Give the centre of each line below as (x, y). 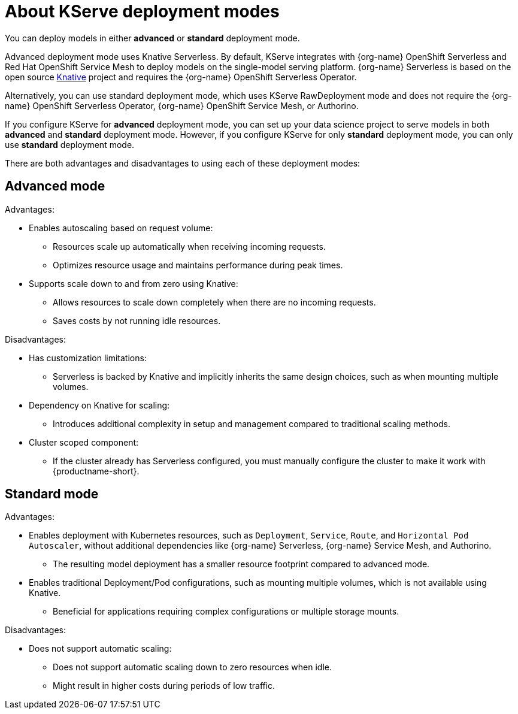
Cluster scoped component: (84, 442)
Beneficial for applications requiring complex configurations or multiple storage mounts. (226, 612)
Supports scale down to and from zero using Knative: (134, 283)
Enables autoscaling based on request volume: (121, 228)
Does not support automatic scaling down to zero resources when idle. (193, 667)
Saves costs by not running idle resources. (137, 320)
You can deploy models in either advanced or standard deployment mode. (152, 38)
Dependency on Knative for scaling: (99, 405)
